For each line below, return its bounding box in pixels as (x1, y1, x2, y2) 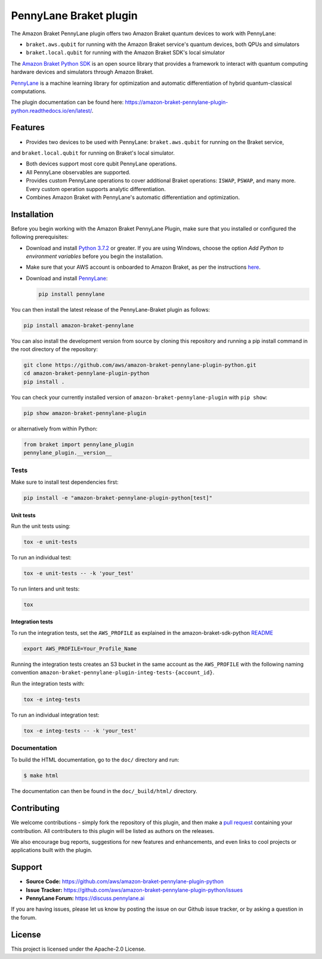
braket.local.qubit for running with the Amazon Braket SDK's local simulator (26, 49, 225, 56)
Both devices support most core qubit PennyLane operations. (26, 160, 177, 167)
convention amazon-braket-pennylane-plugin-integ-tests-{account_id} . (11, 669, 215, 676)
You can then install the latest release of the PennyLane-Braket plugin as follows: (11, 306, 210, 313)
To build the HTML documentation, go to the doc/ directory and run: (11, 756, 179, 764)
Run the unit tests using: (11, 522, 71, 530)
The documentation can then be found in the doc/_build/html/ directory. (11, 788, 197, 795)
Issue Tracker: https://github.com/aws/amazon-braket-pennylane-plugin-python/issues (26, 886, 243, 893)
